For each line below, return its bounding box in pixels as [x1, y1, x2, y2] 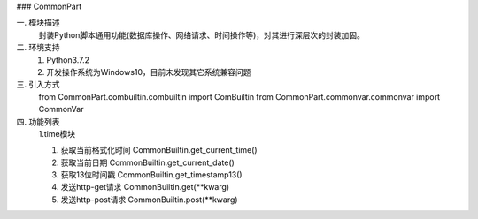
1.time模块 [38, 128, 76, 139]
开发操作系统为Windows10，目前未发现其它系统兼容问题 [46, 66, 251, 77]
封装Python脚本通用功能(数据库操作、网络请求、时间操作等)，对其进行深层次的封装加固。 [38, 29, 365, 40]
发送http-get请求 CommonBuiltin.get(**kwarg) [60, 182, 230, 193]
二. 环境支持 [16, 42, 60, 53]
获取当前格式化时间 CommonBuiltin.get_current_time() [60, 145, 258, 155]
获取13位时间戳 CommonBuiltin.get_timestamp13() [60, 170, 243, 180]
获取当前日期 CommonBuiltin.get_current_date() [60, 157, 235, 168]
